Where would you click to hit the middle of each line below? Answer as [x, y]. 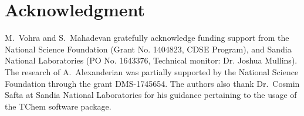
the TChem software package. [58, 106]
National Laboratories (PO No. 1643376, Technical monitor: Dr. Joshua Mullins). [151, 60]
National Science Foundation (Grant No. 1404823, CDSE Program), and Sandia [148, 49]
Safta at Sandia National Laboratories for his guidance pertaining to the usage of [151, 95]
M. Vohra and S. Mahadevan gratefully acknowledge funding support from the [147, 38]
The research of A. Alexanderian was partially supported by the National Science [152, 71]
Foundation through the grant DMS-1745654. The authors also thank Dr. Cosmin [152, 83]
